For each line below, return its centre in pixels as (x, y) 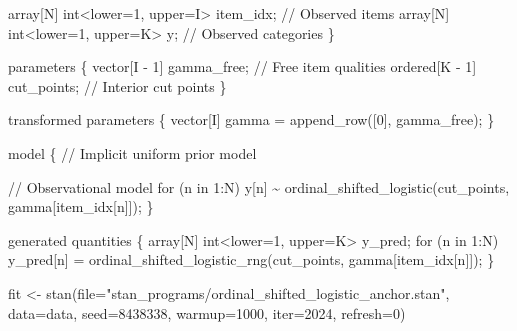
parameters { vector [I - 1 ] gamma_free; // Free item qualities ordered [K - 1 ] (242, 66)
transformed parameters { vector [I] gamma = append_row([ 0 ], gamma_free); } (251, 119)
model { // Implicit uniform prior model (132, 152)
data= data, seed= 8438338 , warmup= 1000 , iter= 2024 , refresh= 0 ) (207, 312)
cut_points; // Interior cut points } (117, 85)
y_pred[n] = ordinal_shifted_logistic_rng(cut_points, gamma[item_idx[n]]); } (251, 259)
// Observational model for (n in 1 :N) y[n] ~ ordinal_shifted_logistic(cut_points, (259, 186)
